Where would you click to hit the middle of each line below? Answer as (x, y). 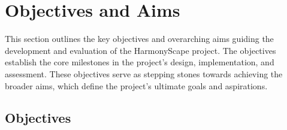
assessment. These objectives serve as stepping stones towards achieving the (144, 73)
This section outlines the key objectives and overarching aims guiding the (139, 39)
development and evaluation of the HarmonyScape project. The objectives (141, 50)
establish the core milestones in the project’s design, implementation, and (140, 62)
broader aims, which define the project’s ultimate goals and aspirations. (136, 85)
